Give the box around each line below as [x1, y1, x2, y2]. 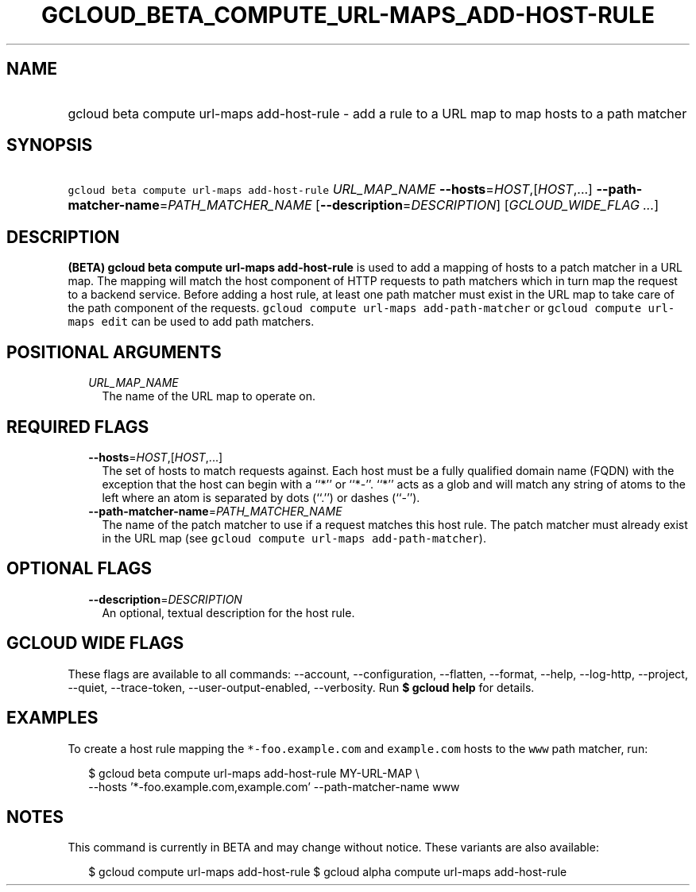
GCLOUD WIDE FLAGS [6, 633, 184, 654]
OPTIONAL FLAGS [6, 558, 152, 579]
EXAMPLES [6, 708, 99, 728]
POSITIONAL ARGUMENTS [6, 342, 222, 362]
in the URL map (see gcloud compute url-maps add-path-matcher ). [102, 531, 486, 545]
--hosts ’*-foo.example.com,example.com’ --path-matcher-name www [88, 779, 460, 794]
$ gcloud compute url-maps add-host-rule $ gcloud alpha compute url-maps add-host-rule [88, 865, 567, 879]
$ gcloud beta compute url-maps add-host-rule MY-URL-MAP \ [88, 766, 420, 780]
